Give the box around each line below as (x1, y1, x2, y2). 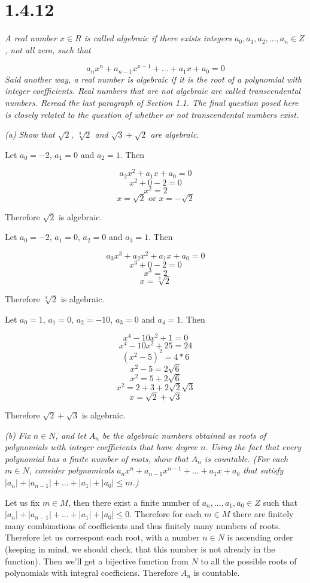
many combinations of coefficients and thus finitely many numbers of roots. (5, 519, 281, 532)
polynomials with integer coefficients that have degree (5, 441, 197, 453)
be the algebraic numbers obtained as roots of (102, 429, 266, 441)
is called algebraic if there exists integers (84, 32, 232, 44)
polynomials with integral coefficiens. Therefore (5, 566, 178, 579)
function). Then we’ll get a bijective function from (5, 554, 189, 567)
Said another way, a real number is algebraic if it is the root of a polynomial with (5, 72, 302, 85)
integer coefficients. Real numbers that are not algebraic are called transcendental (5, 84, 301, 97)
